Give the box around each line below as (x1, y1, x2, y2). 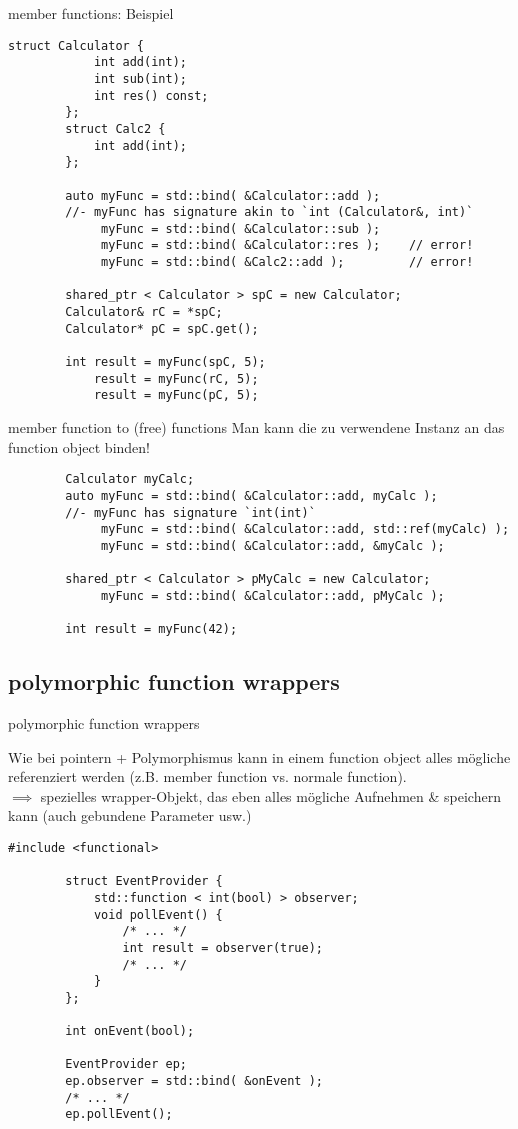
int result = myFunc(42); (65, 622, 238, 637)
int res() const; (93, 88, 209, 103)
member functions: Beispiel (8, 3, 174, 23)
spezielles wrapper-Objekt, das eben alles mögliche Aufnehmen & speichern (40, 785, 501, 806)
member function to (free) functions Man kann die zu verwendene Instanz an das (8, 417, 505, 438)
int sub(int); (93, 71, 187, 86)
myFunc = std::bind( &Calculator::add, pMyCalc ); (101, 588, 445, 603)
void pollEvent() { (93, 907, 223, 922)
